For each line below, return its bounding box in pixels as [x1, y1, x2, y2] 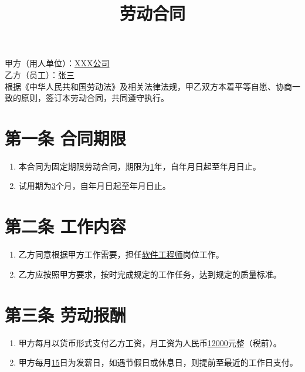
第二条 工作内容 [5, 214, 126, 238]
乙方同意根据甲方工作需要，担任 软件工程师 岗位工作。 [18, 248, 224, 261]
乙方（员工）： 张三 [5, 68, 74, 80]
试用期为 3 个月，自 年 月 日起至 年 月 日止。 [18, 180, 171, 192]
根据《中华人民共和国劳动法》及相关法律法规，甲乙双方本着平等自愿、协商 [5, 80, 292, 92]
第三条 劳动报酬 [5, 302, 126, 326]
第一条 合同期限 [5, 126, 126, 150]
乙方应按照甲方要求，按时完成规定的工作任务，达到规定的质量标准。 [18, 268, 282, 280]
